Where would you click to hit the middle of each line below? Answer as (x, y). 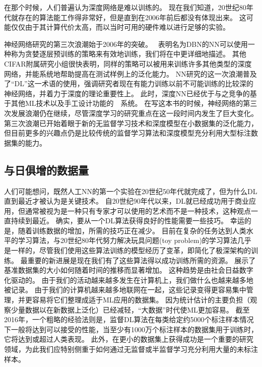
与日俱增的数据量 (46, 170)
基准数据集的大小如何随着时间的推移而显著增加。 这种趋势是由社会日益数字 (129, 270)
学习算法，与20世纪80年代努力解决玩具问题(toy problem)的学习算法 (127, 240)
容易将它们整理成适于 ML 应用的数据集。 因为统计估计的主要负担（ (141, 300)
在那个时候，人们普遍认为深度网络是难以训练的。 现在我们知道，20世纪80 (125, 7)
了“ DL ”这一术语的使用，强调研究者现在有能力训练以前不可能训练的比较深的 (129, 83)
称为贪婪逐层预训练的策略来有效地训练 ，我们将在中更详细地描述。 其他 (128, 54)
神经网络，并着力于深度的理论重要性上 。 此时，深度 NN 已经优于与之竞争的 (127, 93)
